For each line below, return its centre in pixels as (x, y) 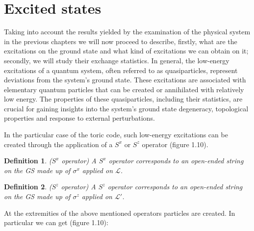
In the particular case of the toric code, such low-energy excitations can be (116, 135)
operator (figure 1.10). (175, 144)
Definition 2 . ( (28, 187)
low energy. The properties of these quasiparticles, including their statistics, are (123, 99)
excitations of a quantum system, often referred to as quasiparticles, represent (121, 70)
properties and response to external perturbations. (79, 118)
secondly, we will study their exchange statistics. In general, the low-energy (117, 60)
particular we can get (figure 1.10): (56, 222)
